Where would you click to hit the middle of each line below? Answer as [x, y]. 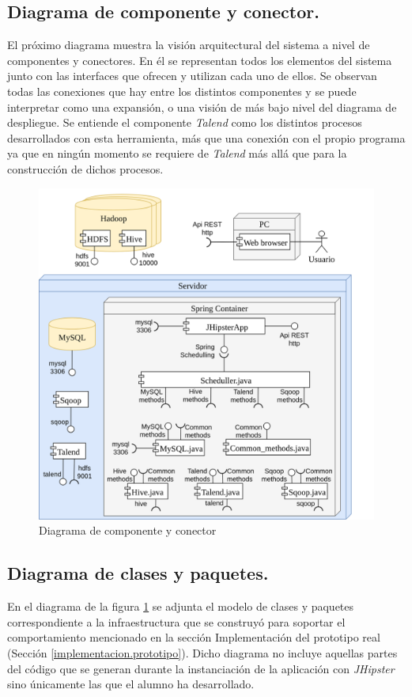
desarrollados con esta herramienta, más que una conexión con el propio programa [206, 137]
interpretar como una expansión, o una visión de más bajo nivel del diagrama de [202, 107]
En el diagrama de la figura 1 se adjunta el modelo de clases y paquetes [181, 606]
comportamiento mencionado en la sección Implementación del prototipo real [194, 637]
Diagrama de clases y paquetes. [138, 573]
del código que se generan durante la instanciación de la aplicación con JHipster [201, 668]
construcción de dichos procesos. [85, 168]
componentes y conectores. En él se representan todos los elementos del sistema [200, 60]
